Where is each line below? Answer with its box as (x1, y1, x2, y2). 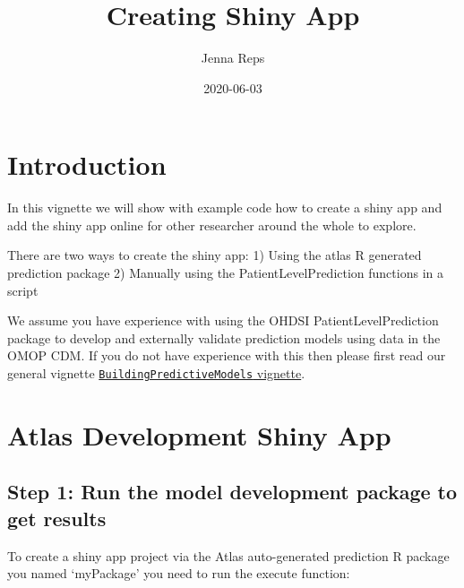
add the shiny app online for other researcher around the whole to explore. (7, 215, 417, 234)
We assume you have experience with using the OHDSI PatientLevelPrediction (7, 311, 439, 330)
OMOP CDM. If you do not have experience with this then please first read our (7, 346, 446, 365)
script (7, 281, 39, 299)
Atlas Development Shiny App (7, 416, 391, 453)
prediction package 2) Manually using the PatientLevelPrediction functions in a (7, 264, 443, 282)
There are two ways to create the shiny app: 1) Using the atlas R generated (7, 246, 422, 264)
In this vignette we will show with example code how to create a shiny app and (7, 198, 443, 217)
